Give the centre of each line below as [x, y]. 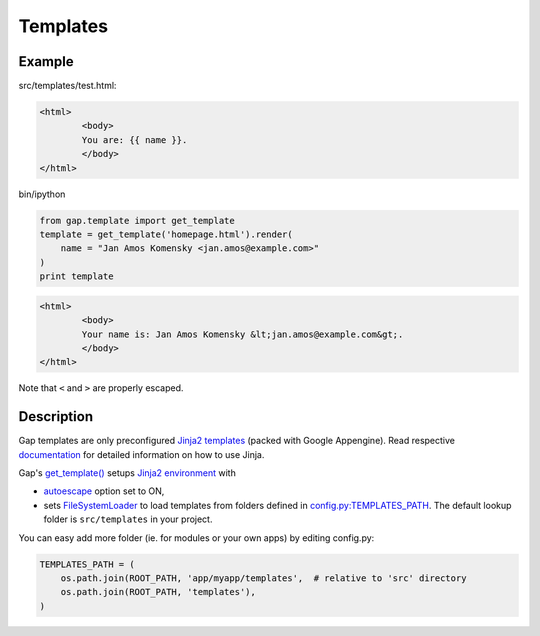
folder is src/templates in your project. [128, 519]
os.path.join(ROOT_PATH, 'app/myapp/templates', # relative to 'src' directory [263, 578]
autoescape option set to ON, [104, 491]
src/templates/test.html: [67, 86]
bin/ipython [42, 194]
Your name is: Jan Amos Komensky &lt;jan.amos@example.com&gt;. [242, 334]
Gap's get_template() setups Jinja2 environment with [127, 472]
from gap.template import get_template [137, 220]
